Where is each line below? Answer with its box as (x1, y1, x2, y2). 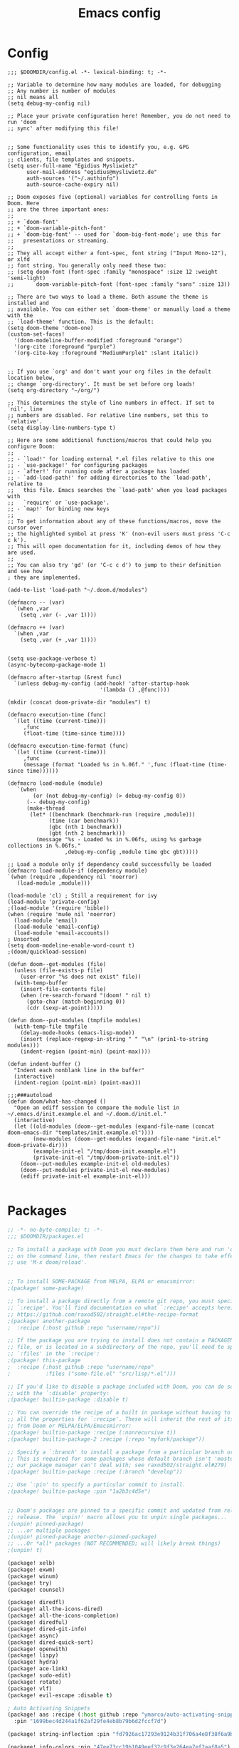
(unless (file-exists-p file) (14, 967, 103, 974)
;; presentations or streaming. (7, 237, 110, 244)
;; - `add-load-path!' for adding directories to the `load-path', (7, 474, 212, 481)
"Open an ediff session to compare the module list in (14, 1104, 180, 1111)
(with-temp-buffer (14, 979, 69, 987)
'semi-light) (7, 274, 46, 282)
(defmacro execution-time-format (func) (7, 742, 129, 749)
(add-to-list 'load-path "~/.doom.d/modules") (7, 586, 148, 593)
